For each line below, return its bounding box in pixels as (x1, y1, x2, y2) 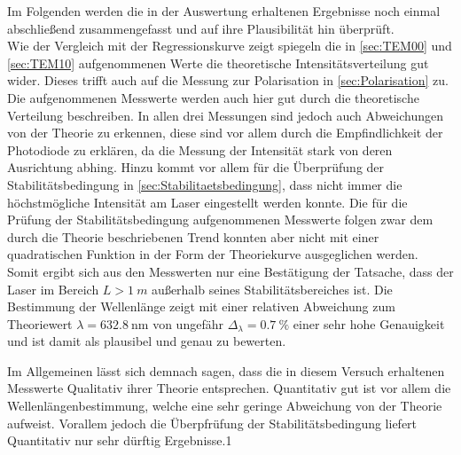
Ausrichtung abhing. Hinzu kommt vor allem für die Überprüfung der (7, 158, 385, 177)
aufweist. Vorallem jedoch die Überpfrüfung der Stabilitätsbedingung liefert (7, 413, 418, 432)
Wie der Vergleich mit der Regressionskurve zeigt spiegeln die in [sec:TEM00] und (7, 36, 452, 55)
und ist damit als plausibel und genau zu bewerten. (7, 332, 286, 350)
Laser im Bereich (7, 279, 99, 298)
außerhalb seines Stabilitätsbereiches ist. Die (152, 279, 393, 298)
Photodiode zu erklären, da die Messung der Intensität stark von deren (7, 140, 393, 159)
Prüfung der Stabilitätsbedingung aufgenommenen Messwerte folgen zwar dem (7, 210, 434, 229)
